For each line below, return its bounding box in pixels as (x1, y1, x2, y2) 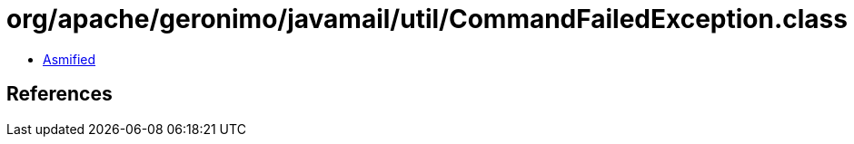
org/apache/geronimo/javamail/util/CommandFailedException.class (6, 4, 848, 34)
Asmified (43, 51, 96, 67)
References (6, 82, 113, 106)
